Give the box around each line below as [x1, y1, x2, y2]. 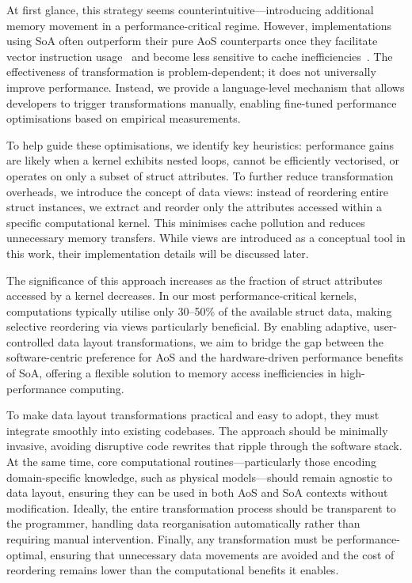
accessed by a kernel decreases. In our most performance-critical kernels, [6, 287, 357, 304]
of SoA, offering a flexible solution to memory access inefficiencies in [6, 365, 337, 381]
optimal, [6, 546, 47, 562]
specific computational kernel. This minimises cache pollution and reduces [6, 214, 365, 230]
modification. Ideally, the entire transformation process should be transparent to [6, 499, 396, 516]
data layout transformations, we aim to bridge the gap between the [57, 333, 383, 350]
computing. [70, 380, 124, 396]
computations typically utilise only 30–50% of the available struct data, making [6, 302, 392, 319]
